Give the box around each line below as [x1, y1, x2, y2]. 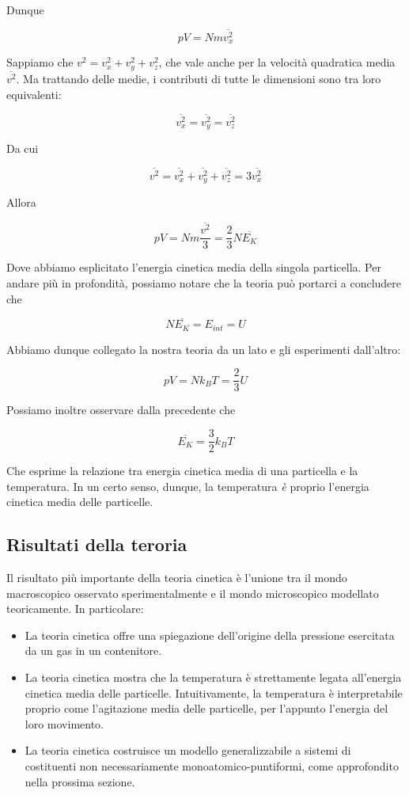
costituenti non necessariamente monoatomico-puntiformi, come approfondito [25, 758, 399, 774]
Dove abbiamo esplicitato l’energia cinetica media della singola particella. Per [6, 259, 381, 276]
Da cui [6, 140, 39, 157]
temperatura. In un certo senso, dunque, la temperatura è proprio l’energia [6, 477, 369, 494]
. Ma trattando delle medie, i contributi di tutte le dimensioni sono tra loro [16, 70, 381, 87]
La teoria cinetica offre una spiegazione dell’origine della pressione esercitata [25, 626, 395, 643]
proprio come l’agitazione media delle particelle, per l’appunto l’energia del [25, 700, 388, 717]
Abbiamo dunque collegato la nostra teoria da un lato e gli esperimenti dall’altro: [6, 340, 401, 357]
